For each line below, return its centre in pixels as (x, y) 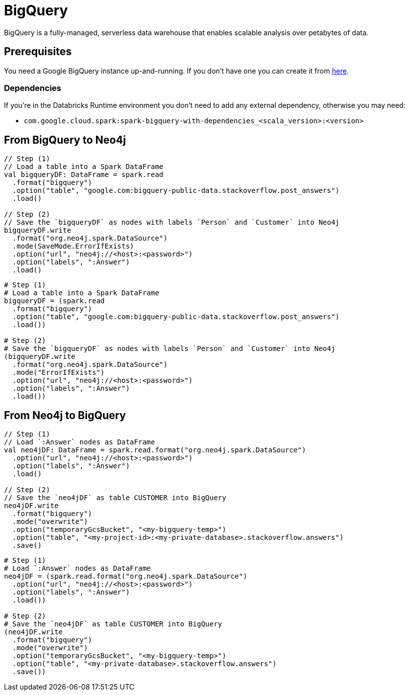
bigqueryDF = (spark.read (54, 301)
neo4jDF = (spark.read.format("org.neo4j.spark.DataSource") (126, 576)
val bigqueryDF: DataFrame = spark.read (84, 175)
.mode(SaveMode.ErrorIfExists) (73, 246)
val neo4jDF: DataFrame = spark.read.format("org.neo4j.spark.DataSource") (155, 450)
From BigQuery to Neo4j (65, 140)
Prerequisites (38, 52)
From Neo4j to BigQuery (65, 415)
